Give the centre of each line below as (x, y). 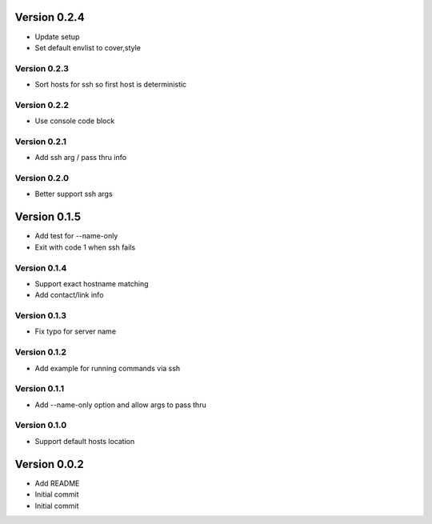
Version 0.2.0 (42, 178)
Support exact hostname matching (92, 283)
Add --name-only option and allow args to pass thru (121, 405)
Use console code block (75, 121)
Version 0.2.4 (50, 17)
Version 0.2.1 (41, 142)
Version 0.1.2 (41, 352)
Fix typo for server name (75, 331)
